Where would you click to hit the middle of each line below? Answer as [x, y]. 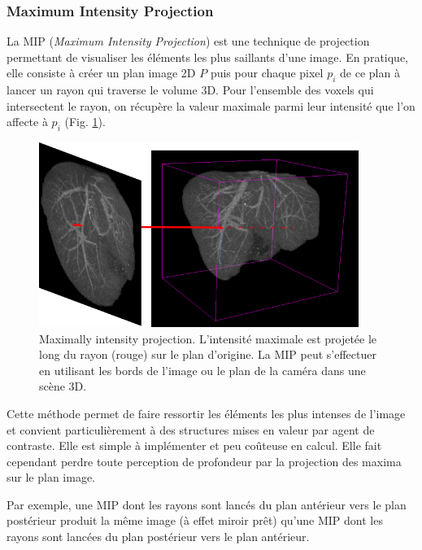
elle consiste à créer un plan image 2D [101, 73]
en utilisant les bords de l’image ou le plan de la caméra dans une [202, 370]
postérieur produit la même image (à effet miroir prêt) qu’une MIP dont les [195, 520]
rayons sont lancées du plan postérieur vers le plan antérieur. [158, 537]
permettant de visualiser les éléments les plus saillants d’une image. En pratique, [208, 57]
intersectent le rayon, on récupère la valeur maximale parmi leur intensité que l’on [211, 105]
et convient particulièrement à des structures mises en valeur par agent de [191, 429]
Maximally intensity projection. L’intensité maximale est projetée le [208, 338]
